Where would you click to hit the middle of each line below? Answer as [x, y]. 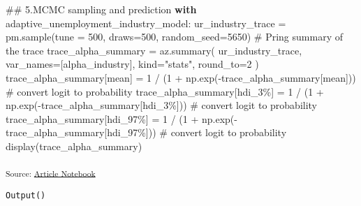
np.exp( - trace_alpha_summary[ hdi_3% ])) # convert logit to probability [162, 105]
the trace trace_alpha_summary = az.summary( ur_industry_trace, [154, 50]
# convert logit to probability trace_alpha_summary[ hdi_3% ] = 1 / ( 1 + [165, 91]
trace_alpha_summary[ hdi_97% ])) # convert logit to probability [146, 132]
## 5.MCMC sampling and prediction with [101, 9]
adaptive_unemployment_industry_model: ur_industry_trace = [146, 23]
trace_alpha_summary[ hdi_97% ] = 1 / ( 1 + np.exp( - [121, 118]
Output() [26, 195]
